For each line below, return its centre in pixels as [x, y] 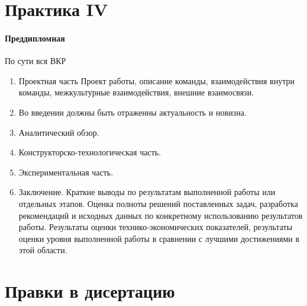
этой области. [43, 250]
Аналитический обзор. [59, 132]
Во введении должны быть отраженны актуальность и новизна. [133, 112]
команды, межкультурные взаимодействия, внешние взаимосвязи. [136, 92]
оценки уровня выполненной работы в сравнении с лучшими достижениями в [159, 238]
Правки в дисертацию [90, 291]
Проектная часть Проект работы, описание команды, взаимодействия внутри [156, 80]
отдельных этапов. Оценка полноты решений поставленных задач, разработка [158, 203]
